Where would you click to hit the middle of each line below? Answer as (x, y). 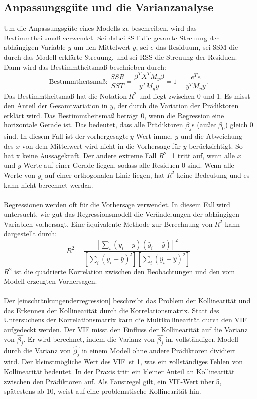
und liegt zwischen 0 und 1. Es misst (194, 96)
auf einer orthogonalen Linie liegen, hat (105, 175)
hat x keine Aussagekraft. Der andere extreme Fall (80, 155)
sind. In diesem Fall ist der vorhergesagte (66, 136)
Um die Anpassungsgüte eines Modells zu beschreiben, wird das (100, 28)
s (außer (204, 125)
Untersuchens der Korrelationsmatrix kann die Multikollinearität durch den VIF (126, 320)
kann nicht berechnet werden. (49, 185)
